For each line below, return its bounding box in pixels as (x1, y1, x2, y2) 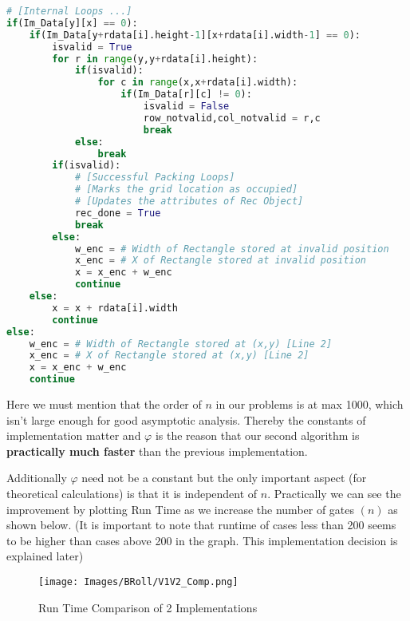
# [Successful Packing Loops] (74, 172, 235, 184)
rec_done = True (74, 207, 161, 219)
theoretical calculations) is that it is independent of (6, 485, 258, 501)
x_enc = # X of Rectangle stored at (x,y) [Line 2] (29, 350, 309, 362)
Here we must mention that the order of (6, 396, 202, 412)
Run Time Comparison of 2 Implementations (38, 599, 258, 615)
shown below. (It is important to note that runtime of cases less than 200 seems (6, 516, 396, 533)
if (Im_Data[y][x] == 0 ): (6, 17, 138, 29)
